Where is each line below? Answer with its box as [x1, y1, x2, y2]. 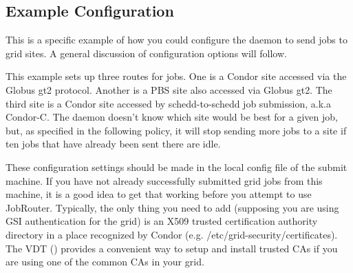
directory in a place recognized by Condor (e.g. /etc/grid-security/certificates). [6, 227, 338, 241]
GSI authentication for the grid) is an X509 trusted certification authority [6, 214, 318, 228]
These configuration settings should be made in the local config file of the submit [6, 159, 347, 174]
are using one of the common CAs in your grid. [6, 254, 204, 269]
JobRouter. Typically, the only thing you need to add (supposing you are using [6, 200, 339, 214]
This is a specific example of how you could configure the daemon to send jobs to [6, 32, 347, 47]
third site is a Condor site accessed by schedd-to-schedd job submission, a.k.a [6, 96, 331, 110]
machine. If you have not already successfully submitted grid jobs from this [6, 173, 323, 188]
